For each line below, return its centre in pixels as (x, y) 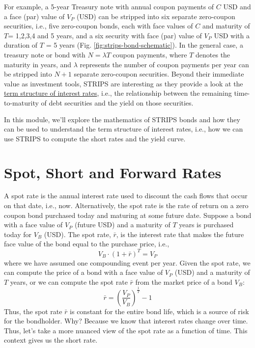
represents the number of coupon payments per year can (164, 64)
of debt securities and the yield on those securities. (117, 102)
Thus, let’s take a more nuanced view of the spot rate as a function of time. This (126, 330)
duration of (21, 45)
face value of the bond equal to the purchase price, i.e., (87, 244)
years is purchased (206, 225)
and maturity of (226, 26)
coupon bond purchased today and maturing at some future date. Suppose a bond (128, 215)
